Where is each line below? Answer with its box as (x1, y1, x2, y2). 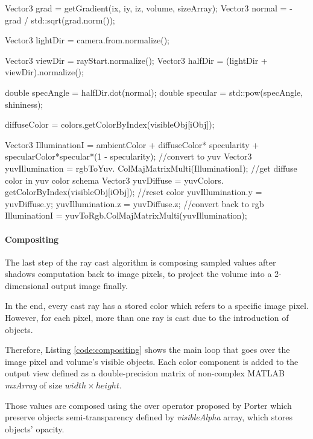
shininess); (5, 98, 43, 110)
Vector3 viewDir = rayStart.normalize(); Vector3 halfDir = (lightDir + (5, 54, 268, 66)
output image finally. (51, 279, 128, 291)
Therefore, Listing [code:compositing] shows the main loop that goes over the (5, 343, 290, 356)
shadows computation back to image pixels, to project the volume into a (5, 267, 272, 280)
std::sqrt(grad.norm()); (31, 13, 115, 26)
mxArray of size (5, 379, 63, 391)
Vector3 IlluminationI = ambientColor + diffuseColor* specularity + (5, 138, 259, 151)
